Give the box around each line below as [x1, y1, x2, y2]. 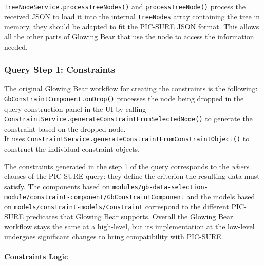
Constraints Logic [4, 251, 68, 262]
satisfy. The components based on [4, 180, 110, 191]
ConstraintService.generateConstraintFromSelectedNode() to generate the [4, 113, 253, 124]
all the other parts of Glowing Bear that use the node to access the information [4, 31, 254, 42]
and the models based [186, 191, 255, 201]
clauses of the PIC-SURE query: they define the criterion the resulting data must [4, 171, 260, 181]
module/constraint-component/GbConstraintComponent [4, 193, 184, 201]
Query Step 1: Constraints [4, 63, 116, 76]
